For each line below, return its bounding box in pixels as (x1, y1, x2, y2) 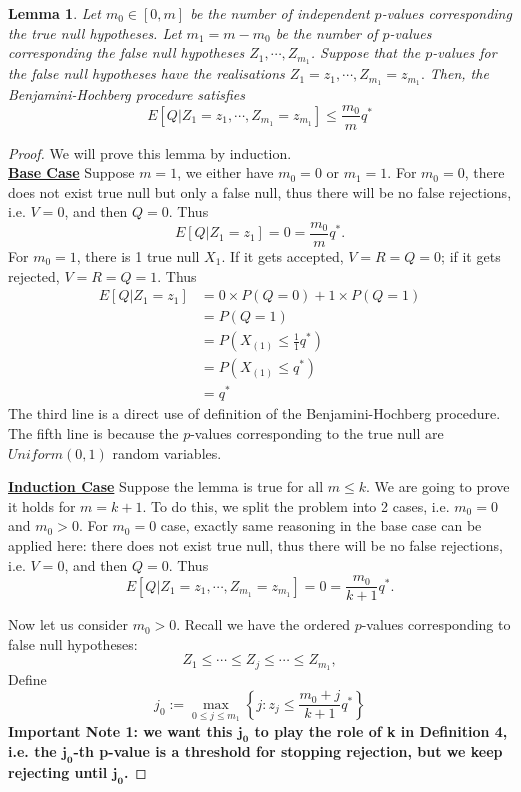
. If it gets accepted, (221, 246, 344, 266)
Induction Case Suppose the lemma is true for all (8, 476, 324, 497)
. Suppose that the (310, 42, 421, 63)
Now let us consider (8, 614, 128, 635)
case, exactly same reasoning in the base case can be (160, 515, 482, 536)
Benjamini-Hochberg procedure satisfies (8, 83, 245, 104)
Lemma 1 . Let (8, 3, 101, 23)
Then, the (429, 63, 489, 84)
